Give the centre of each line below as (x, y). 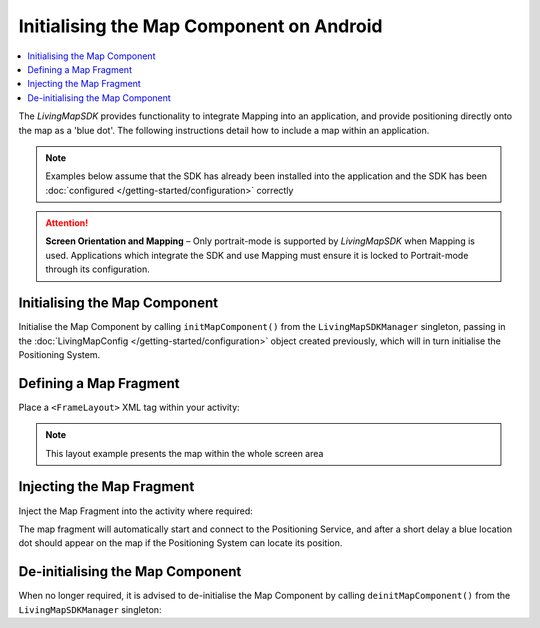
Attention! (67, 223)
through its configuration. (97, 269)
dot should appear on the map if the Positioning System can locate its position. (180, 543)
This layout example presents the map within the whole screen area (184, 453)
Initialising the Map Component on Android (200, 26)
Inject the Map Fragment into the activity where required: (136, 511)
